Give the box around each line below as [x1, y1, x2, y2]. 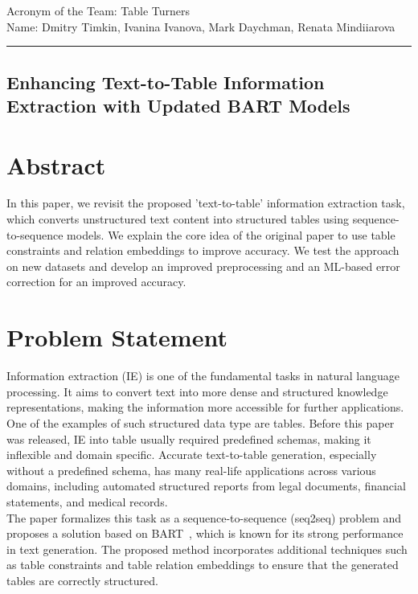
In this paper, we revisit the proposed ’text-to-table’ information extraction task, [6, 195, 405, 211]
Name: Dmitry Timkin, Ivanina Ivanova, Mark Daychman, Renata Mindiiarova [6, 18, 395, 35]
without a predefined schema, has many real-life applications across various [6, 461, 376, 478]
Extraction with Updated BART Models [6, 92, 350, 117]
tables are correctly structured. [6, 571, 158, 588]
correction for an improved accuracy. [6, 273, 186, 290]
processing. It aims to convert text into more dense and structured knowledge [6, 383, 388, 399]
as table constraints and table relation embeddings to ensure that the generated [6, 556, 399, 573]
